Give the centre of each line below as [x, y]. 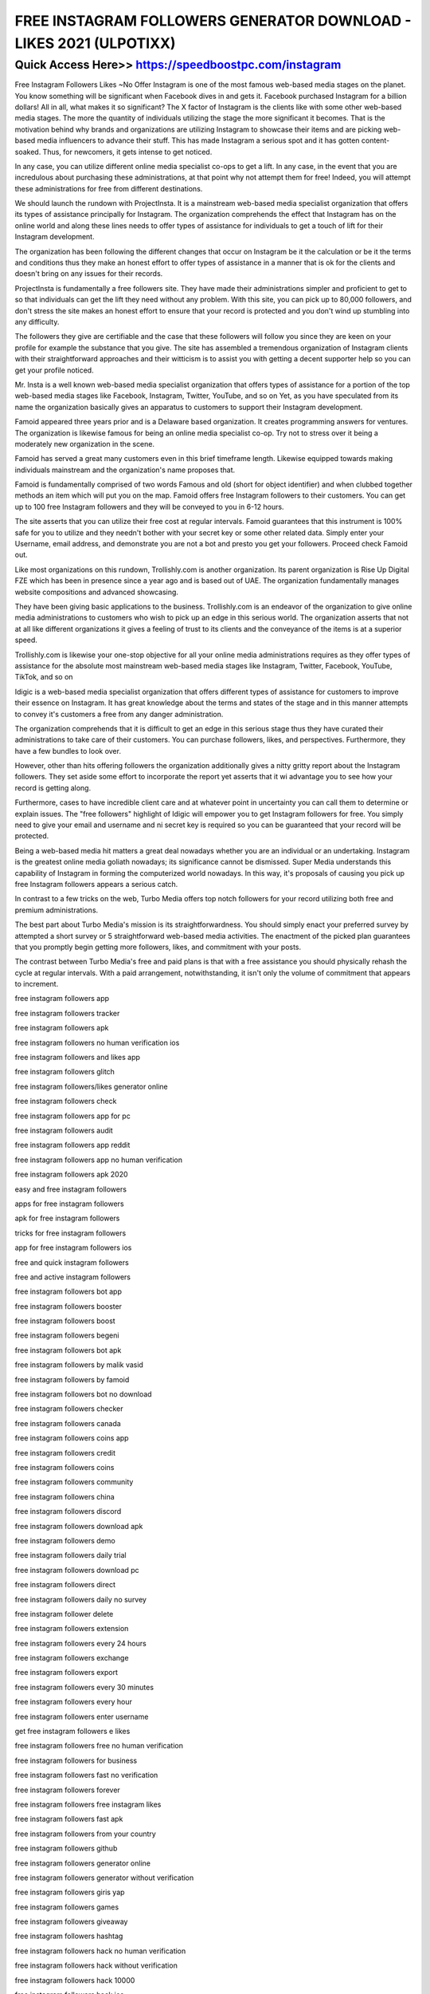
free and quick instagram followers [72, 1262]
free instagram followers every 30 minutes [84, 1687]
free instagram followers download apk [79, 1526]
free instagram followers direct [65, 1585]
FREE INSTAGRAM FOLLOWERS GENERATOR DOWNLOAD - [213, 21]
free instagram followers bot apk [68, 1350]
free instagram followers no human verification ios [97, 1042]
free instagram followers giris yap [70, 1892]
